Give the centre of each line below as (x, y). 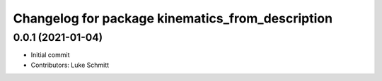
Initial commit (50, 55)
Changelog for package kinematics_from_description (173, 18)
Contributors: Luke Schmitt (70, 65)
